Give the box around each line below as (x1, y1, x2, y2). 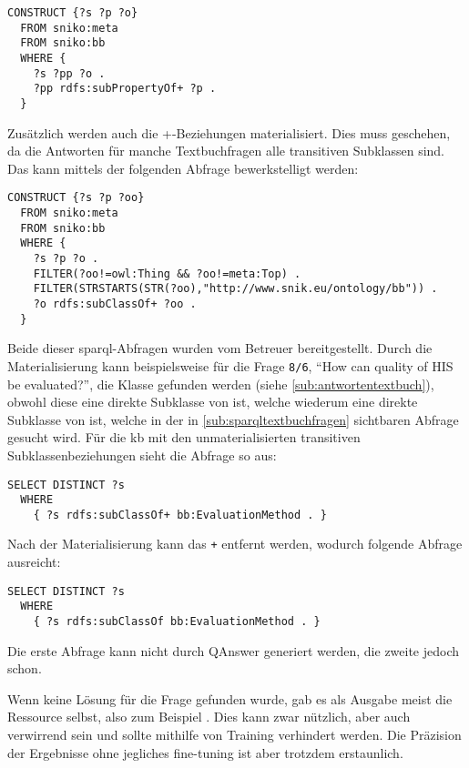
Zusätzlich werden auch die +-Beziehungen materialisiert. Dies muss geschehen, (7, 123, 451, 142)
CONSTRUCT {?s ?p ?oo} (7, 191, 145, 205)
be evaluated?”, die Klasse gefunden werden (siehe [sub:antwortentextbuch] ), (7, 374, 434, 393)
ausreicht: (7, 552, 61, 571)
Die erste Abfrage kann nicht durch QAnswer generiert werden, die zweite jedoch (7, 641, 460, 660)
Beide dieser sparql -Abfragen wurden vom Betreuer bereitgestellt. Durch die (7, 339, 433, 358)
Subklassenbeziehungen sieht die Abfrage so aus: (7, 445, 277, 464)
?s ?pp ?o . (33, 66, 106, 80)
